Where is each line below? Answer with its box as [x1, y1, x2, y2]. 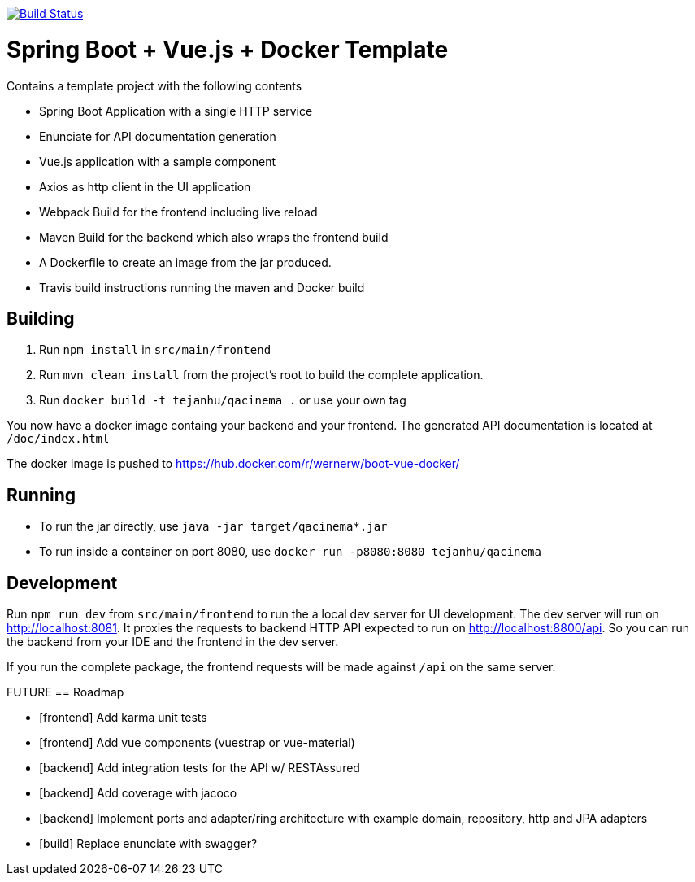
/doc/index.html [7, 432, 110, 446]
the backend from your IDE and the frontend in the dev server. [7, 635, 339, 649]
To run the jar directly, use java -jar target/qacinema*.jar [39, 519, 388, 534]
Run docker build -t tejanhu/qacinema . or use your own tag [39, 393, 406, 408]
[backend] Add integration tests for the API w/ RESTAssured [39, 761, 360, 775]
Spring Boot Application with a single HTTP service [39, 103, 313, 118]
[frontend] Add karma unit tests [39, 710, 207, 725]
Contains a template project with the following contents [7, 78, 302, 93]
